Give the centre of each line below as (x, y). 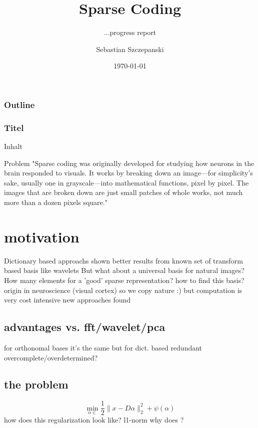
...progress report (130, 32)
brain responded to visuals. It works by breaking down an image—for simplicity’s (128, 173)
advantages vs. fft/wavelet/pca (85, 327)
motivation (42, 236)
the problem (36, 384)
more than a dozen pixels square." (56, 202)
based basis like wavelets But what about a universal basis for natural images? (124, 270)
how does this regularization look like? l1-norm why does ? (94, 420)
